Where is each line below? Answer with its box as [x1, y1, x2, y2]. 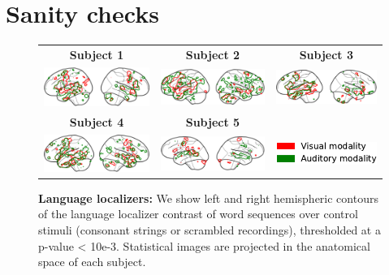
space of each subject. [38, 253, 146, 270]
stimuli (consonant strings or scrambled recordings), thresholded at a [38, 221, 381, 238]
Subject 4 [69, 114, 124, 131]
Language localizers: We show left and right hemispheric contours [38, 189, 378, 206]
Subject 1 [69, 45, 124, 62]
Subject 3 [299, 45, 354, 62]
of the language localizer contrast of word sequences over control [38, 205, 358, 222]
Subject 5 [185, 114, 240, 131]
